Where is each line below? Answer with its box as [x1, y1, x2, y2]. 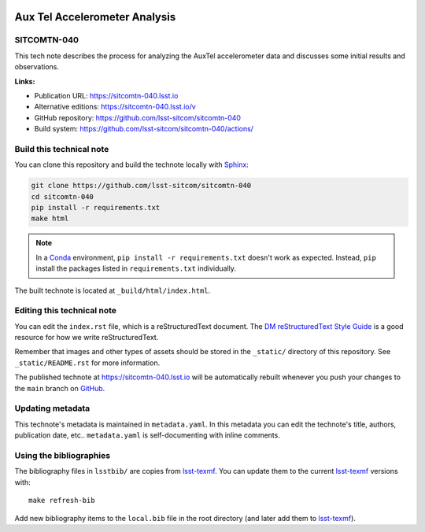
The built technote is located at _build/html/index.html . [14, 286, 211, 295]
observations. [14, 62, 59, 72]
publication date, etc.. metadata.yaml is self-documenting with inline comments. [14, 430, 281, 440]
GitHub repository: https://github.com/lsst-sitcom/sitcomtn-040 [34, 113, 242, 122]
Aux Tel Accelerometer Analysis [14, 10, 176, 24]
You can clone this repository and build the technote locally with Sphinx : [14, 160, 249, 169]
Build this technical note [14, 143, 109, 154]
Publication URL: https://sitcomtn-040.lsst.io [34, 91, 179, 100]
